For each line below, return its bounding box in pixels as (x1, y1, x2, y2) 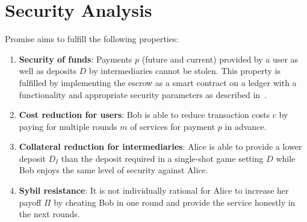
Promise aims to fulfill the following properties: (5, 32, 179, 45)
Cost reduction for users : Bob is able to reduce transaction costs (19, 108, 270, 121)
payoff (19, 196, 42, 208)
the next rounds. (19, 208, 80, 220)
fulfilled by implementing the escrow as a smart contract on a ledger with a (19, 76, 297, 88)
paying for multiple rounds (19, 120, 117, 132)
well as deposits (19, 64, 76, 77)
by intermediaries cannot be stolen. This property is (88, 64, 281, 77)
